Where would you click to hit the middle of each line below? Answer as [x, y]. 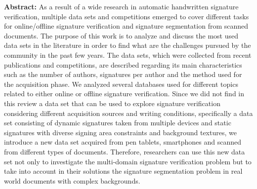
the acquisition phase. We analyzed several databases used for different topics [121, 84]
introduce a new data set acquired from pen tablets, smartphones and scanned [123, 142]
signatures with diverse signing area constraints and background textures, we [120, 132]
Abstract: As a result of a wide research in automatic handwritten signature [121, 6]
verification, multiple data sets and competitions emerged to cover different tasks [127, 16]
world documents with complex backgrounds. [72, 180]
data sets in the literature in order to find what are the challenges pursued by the [128, 45]
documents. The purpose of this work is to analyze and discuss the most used [121, 35]
